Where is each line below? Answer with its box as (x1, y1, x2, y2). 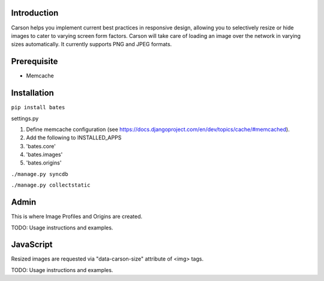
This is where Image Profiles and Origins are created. (11, 213, 143, 220)
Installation (11, 88, 54, 98)
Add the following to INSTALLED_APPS (26, 134, 122, 141)
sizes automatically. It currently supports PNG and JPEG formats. (11, 41, 172, 48)
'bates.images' (26, 151, 63, 159)
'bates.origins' (26, 159, 62, 166)
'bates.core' (26, 142, 56, 150)
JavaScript (11, 240, 53, 250)
